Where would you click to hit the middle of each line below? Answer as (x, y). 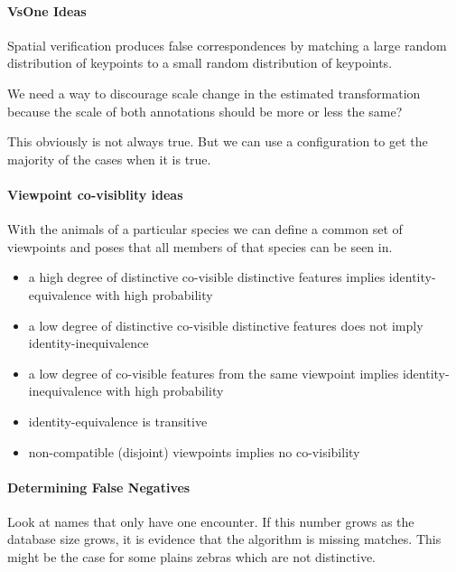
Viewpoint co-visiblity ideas (95, 194)
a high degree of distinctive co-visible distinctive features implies (207, 277)
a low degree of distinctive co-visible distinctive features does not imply (226, 325)
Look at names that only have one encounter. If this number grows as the (211, 521)
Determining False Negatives (99, 487)
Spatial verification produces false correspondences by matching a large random (227, 45)
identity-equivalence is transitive (118, 421)
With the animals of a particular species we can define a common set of (205, 229)
